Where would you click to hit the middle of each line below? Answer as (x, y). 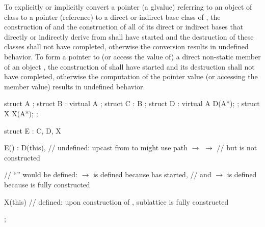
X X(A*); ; (21, 113)
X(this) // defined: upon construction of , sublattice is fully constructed (116, 201)
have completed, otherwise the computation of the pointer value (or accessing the (131, 76)
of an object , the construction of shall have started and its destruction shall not (129, 66)
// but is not (237, 148)
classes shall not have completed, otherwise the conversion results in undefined (126, 46)
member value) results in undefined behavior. (75, 86)
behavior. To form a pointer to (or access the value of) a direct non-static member (132, 56)
